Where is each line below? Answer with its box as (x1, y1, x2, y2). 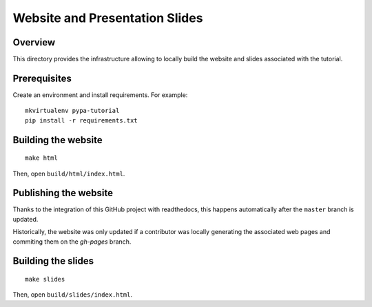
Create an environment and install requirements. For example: (12, 90, 188, 99)
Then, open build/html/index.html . (12, 169, 125, 178)
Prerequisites (12, 72, 72, 84)
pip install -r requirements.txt (25, 116, 138, 124)
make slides (25, 275, 65, 284)
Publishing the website (12, 187, 114, 199)
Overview (12, 36, 56, 48)
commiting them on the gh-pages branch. (12, 237, 132, 246)
